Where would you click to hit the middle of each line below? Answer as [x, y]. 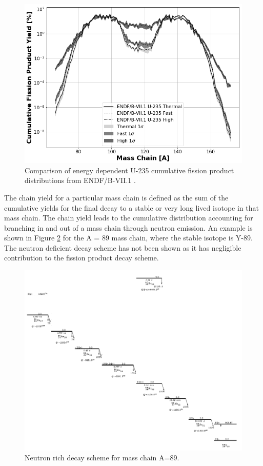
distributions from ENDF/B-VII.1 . [80, 180]
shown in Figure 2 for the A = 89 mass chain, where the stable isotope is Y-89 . [128, 238]
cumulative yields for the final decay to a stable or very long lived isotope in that [131, 207]
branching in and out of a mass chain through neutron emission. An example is [128, 227]
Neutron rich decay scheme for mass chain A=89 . [102, 458]
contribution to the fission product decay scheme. [82, 258]
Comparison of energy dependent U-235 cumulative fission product [129, 170]
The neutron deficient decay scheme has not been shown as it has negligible [123, 247]
